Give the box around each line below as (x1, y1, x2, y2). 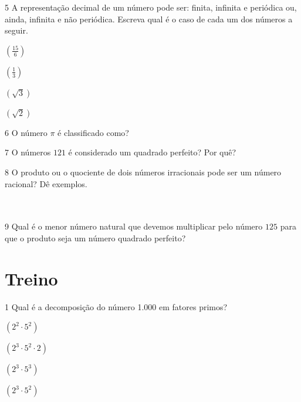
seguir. (5, 24, 28, 36)
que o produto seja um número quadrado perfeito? (5, 231, 186, 244)
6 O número (5, 126, 48, 138)
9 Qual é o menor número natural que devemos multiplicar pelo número (5, 220, 263, 232)
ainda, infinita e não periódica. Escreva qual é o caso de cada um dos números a (5, 12, 293, 25)
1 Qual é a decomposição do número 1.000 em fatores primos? (5, 300, 228, 313)
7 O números (5, 146, 51, 158)
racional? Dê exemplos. (5, 177, 87, 190)
